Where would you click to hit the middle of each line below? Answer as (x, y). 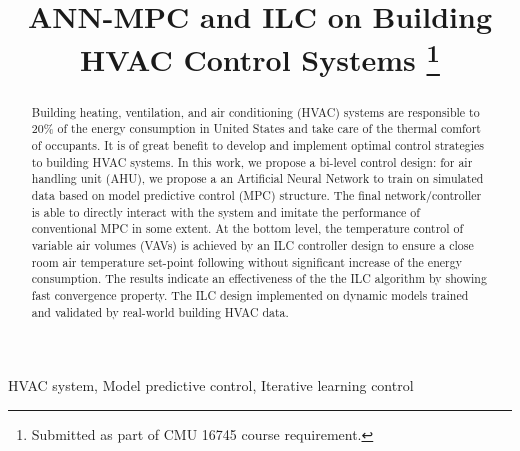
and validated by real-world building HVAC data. (160, 311)
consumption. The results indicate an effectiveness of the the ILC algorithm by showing (259, 278)
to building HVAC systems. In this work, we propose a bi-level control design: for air (252, 161)
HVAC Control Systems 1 (260, 57)
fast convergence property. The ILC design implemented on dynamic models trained (250, 294)
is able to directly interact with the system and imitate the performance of (225, 211)
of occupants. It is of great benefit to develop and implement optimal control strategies (257, 145)
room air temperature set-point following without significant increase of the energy (246, 261)
